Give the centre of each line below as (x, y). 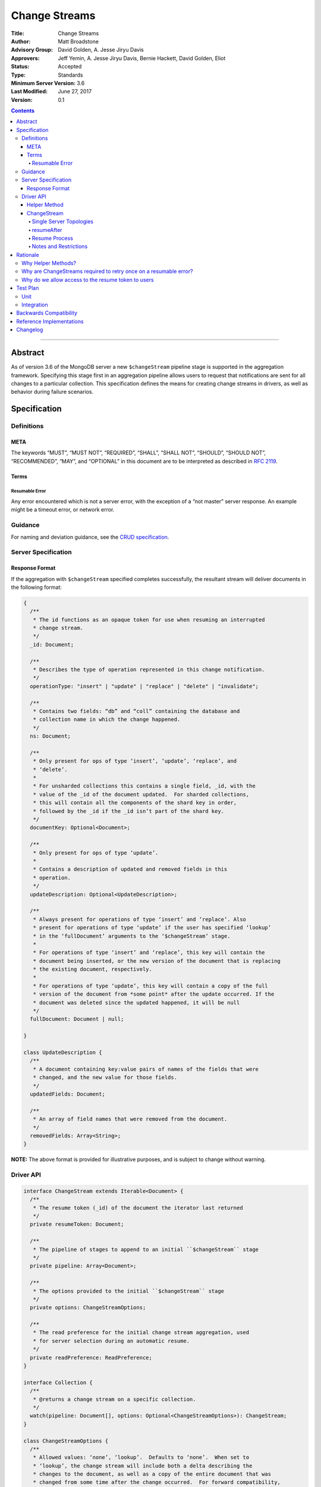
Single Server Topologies (62, 222)
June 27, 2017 (75, 92)
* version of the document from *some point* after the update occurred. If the (154, 994)
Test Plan (28, 288)
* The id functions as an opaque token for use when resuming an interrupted (149, 619)
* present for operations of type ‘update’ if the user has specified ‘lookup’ (152, 928)
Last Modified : (29, 92)
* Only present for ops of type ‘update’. (96, 853)
